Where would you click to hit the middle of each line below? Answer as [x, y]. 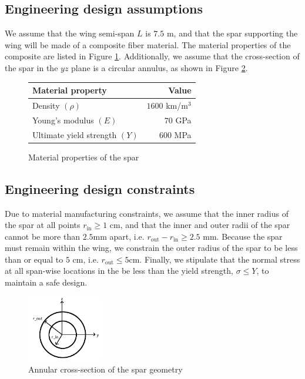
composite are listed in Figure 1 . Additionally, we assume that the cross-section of [152, 56]
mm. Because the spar [243, 236]
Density [46, 105]
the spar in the [31, 67]
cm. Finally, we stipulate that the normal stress [214, 259]
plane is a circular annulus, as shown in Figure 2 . [160, 67]
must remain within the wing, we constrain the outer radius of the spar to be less [151, 248]
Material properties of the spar [84, 157]
